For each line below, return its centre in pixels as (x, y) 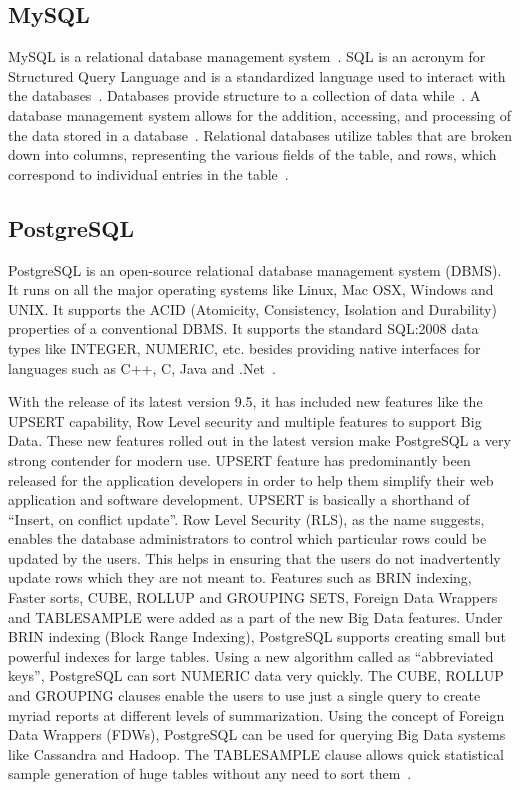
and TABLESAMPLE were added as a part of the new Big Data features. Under (255, 616)
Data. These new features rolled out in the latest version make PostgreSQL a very (259, 440)
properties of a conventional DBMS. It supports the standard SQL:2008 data (243, 328)
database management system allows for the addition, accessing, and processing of (260, 114)
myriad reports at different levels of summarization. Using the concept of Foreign (256, 714)
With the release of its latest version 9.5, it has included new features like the (245, 401)
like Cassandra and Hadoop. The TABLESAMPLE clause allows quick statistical (256, 753)
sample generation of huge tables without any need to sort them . (210, 773)
